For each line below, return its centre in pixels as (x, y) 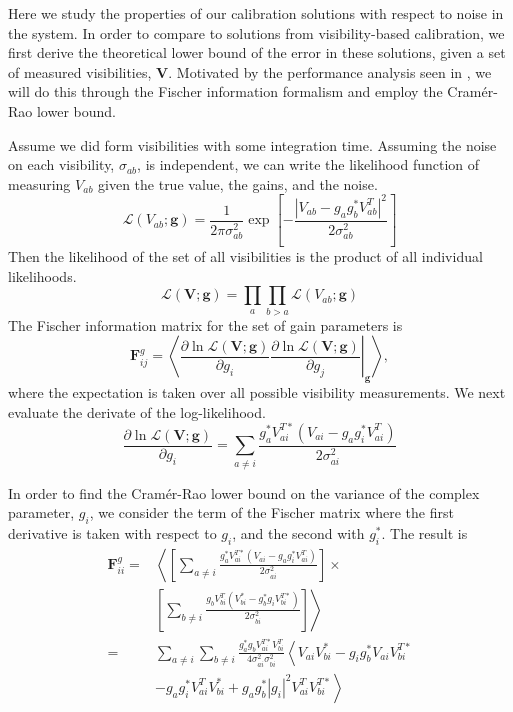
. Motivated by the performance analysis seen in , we (330, 71)
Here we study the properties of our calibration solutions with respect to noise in (256, 13)
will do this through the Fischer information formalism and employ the (225, 91)
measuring (39, 183)
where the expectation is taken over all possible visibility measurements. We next (257, 392)
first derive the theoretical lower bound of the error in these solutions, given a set (257, 52)
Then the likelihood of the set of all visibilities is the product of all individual (245, 256)
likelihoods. (42, 275)
